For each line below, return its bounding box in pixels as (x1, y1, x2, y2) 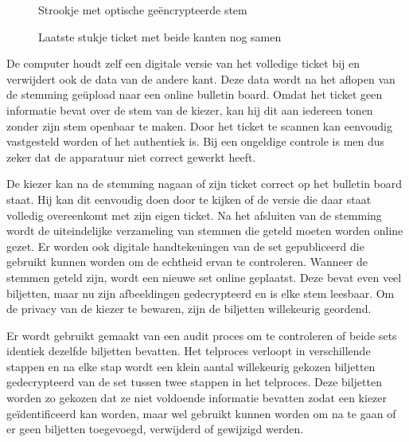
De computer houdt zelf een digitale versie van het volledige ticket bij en (6, 55, 360, 72)
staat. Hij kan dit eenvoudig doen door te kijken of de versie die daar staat (6, 190, 372, 207)
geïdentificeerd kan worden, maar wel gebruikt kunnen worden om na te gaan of (6, 405, 396, 421)
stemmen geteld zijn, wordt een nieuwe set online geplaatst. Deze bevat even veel (6, 268, 402, 285)
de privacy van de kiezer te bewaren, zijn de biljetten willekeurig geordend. (6, 300, 372, 317)
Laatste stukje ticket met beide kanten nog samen (38, 28, 282, 45)
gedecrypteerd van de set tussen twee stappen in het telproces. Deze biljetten (6, 374, 382, 390)
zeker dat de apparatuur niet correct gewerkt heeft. (6, 148, 256, 165)
